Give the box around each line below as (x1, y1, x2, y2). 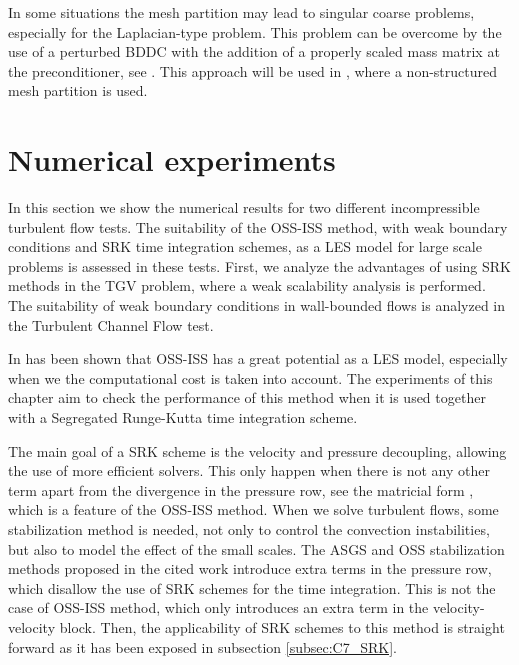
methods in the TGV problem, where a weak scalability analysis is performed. (8, 275, 486, 296)
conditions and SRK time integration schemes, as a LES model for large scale (8, 236, 482, 257)
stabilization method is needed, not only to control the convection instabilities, (8, 519, 490, 539)
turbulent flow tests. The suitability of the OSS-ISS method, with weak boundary (8, 216, 508, 237)
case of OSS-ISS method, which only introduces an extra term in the (8, 597, 429, 618)
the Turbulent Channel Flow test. (8, 314, 214, 335)
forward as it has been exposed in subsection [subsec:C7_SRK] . (8, 636, 397, 657)
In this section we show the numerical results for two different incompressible (8, 197, 480, 218)
